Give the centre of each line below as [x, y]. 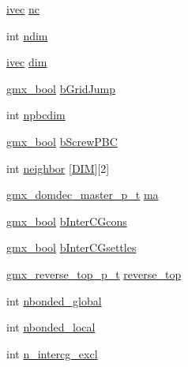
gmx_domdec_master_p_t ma [83, 195]
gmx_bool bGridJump [61, 88]
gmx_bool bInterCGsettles [71, 247]
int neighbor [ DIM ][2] [58, 168]
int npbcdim [36, 115]
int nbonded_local [51, 327]
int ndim [27, 35]
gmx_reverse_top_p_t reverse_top [94, 273]
